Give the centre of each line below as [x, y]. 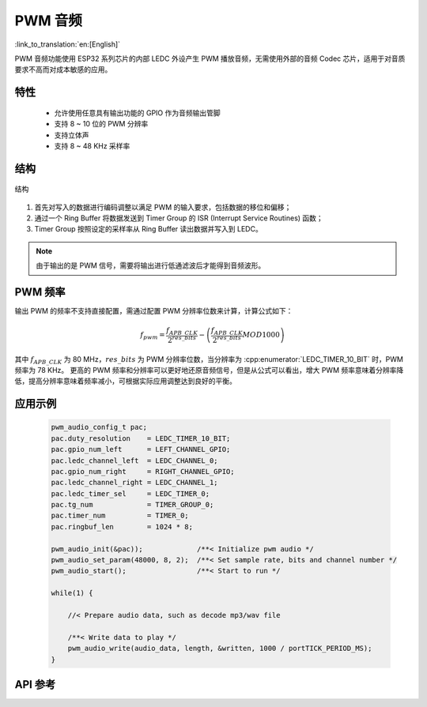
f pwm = [153, 336]
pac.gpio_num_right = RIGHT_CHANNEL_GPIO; [143, 471]
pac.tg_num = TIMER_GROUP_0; [132, 505]
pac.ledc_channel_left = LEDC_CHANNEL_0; [134, 461]
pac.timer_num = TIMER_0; [120, 516]
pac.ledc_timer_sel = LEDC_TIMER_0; [130, 493]
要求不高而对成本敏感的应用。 [63, 70]
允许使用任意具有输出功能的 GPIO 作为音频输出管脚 [137, 113]
